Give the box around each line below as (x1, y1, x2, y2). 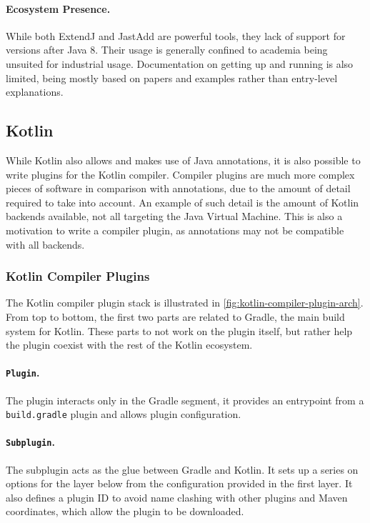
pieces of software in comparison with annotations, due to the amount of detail (6, 181, 351, 196)
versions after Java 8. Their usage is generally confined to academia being (6, 42, 328, 57)
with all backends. (6, 236, 85, 251)
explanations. (6, 84, 64, 99)
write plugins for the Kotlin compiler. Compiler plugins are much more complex (6, 166, 355, 181)
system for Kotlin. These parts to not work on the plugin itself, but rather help (6, 323, 353, 338)
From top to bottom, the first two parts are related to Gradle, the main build (6, 309, 345, 324)
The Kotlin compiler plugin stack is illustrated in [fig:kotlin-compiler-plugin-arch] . (6, 295, 364, 310)
